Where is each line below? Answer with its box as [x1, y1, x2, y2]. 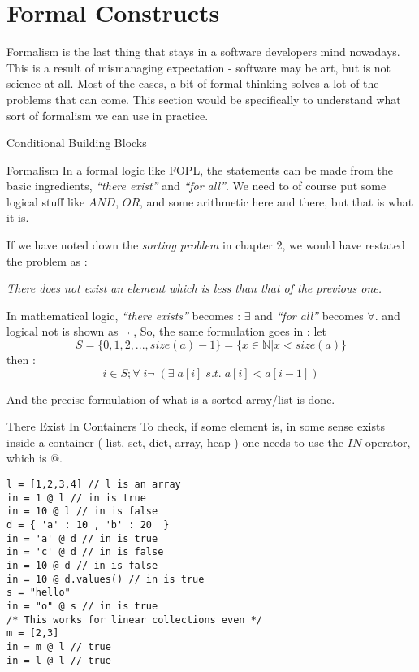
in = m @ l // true [6, 640, 111, 652]
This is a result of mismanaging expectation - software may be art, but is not [6, 59, 391, 76]
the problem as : [6, 252, 88, 269]
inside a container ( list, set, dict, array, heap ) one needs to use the [6, 433, 344, 450]
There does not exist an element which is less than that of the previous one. [6, 280, 382, 297]
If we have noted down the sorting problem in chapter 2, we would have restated [6, 236, 405, 254]
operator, [365, 433, 411, 450]
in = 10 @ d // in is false [6, 559, 158, 571]
